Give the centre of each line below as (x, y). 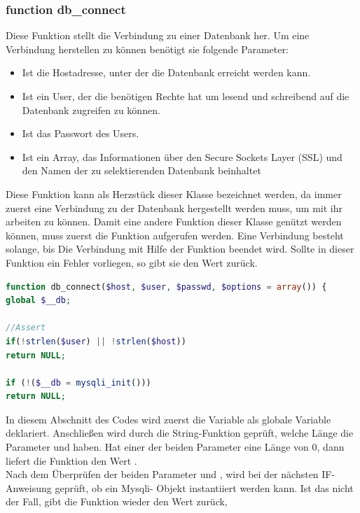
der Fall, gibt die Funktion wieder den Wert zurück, (117, 501)
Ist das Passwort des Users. (81, 133)
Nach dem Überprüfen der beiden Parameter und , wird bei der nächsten (162, 474)
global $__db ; (39, 301)
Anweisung (29, 487)
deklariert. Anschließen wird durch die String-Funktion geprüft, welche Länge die (180, 433)
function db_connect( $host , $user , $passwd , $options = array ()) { (166, 287)
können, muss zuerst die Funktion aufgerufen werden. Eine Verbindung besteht (175, 235)
